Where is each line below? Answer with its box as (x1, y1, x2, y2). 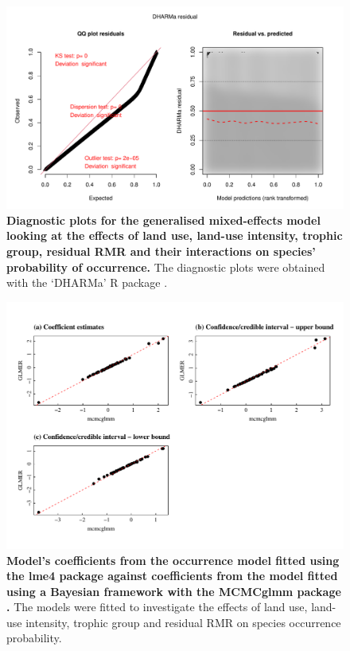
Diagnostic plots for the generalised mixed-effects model (6, 211, 321, 228)
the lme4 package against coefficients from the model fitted (6, 567, 338, 584)
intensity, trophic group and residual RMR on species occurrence (25, 614, 341, 630)
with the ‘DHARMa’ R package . (6, 274, 168, 291)
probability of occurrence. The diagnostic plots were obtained (6, 258, 325, 275)
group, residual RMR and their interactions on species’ (6, 243, 316, 260)
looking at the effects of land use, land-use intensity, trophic (6, 227, 343, 244)
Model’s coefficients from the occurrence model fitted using (6, 551, 340, 568)
